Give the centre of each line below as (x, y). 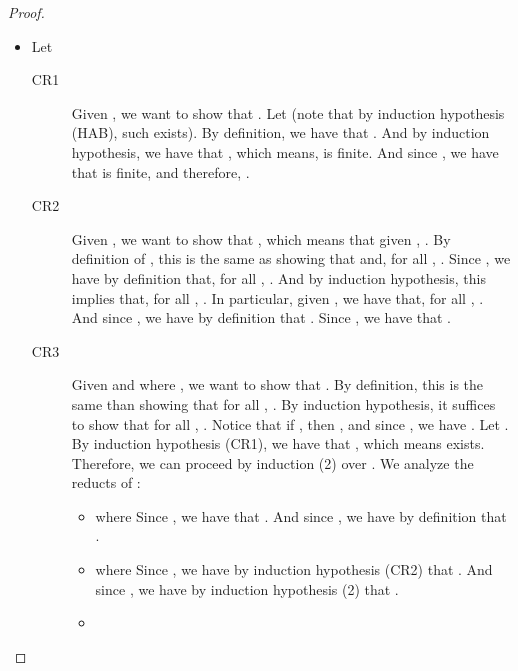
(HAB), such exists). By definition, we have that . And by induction (280, 132)
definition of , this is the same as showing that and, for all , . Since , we (291, 258)
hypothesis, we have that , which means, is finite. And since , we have (285, 151)
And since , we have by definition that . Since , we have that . (261, 317)
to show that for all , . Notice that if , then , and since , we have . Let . (290, 423)
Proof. (26, 12)
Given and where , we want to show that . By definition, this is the (277, 384)
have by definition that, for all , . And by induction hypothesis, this (278, 277)
